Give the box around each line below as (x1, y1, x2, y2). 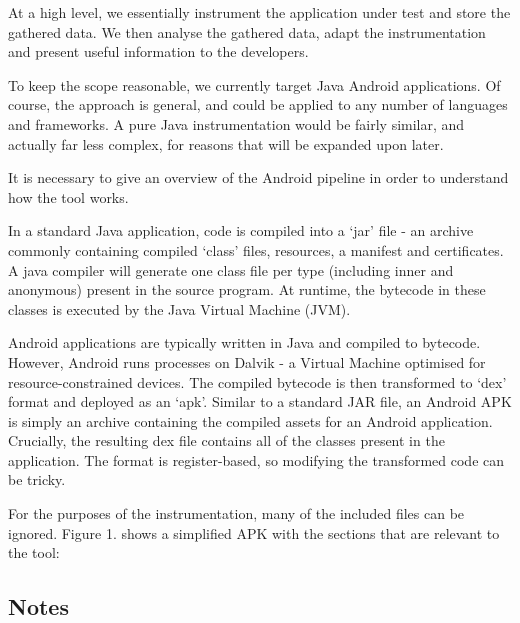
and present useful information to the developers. (8, 41, 309, 62)
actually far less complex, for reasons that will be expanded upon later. (8, 133, 444, 154)
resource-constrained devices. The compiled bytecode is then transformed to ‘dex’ (8, 371, 507, 392)
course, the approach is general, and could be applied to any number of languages (8, 94, 508, 115)
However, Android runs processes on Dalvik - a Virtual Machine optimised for (8, 351, 486, 372)
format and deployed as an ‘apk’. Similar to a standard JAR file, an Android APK (8, 391, 512, 412)
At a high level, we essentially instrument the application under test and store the (8, 2, 511, 22)
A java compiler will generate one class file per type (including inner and (8, 259, 454, 280)
